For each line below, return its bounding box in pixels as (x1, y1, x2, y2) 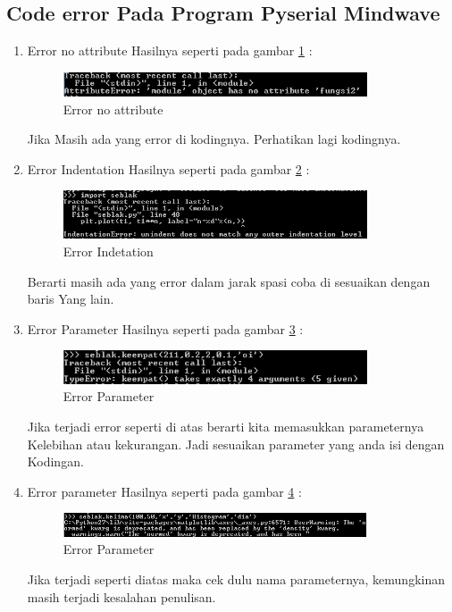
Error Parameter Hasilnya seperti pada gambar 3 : (27, 319, 304, 338)
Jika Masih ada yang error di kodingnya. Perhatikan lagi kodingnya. (27, 130, 401, 148)
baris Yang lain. (27, 289, 114, 308)
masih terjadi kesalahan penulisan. (27, 587, 216, 606)
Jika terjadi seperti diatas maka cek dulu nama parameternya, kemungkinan (27, 570, 445, 588)
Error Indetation (63, 241, 154, 260)
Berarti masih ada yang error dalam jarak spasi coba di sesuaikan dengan (27, 272, 431, 290)
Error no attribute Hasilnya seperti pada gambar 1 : (27, 41, 313, 60)
